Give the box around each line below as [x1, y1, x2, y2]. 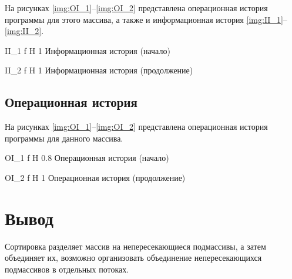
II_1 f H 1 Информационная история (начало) [5, 44, 170, 56]
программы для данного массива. [5, 132, 123, 144]
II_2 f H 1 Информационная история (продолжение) [5, 64, 193, 76]
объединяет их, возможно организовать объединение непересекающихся [5, 251, 262, 264]
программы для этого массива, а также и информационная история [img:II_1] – [5, 13, 287, 25]
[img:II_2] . [5, 25, 44, 37]
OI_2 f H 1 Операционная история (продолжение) [5, 171, 186, 183]
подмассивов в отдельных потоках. [5, 263, 129, 275]
